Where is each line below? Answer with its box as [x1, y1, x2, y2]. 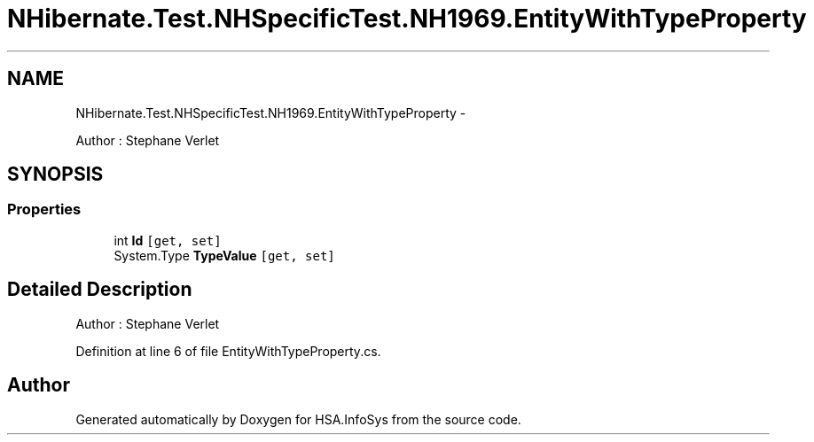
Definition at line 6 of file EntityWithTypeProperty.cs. [75, 343, 381, 359]
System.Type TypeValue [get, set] [113, 247, 335, 263]
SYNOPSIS [7, 163, 104, 186]
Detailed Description [7, 278, 192, 301]
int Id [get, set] [113, 232, 222, 248]
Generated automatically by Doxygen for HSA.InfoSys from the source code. [75, 411, 521, 427]
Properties [7, 200, 82, 219]
